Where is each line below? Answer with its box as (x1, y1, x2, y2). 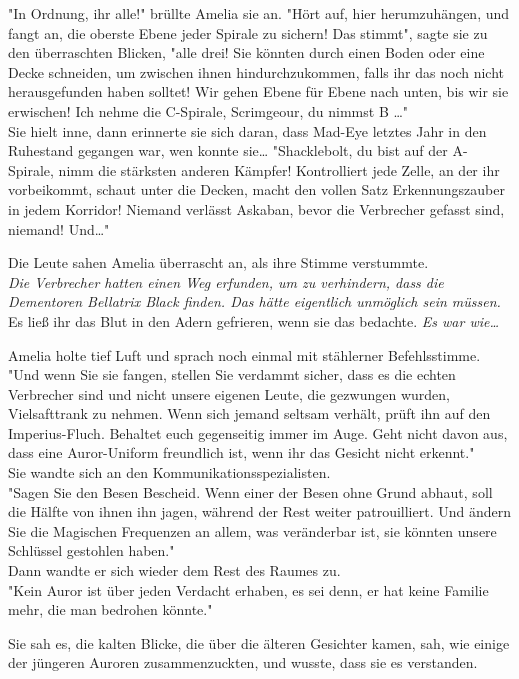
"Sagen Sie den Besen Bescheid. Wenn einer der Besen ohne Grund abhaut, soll (8, 481, 493, 502)
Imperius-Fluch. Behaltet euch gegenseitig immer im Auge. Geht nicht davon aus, (8, 422, 508, 443)
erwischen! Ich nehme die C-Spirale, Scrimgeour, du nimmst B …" (8, 100, 409, 121)
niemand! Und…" (8, 218, 110, 239)
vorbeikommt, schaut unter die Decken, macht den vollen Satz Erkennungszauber (8, 179, 505, 200)
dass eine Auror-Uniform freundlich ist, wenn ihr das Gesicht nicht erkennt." (8, 442, 475, 463)
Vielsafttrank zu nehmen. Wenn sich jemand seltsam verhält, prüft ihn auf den (8, 403, 491, 424)
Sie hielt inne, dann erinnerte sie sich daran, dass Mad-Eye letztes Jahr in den (8, 120, 487, 141)
